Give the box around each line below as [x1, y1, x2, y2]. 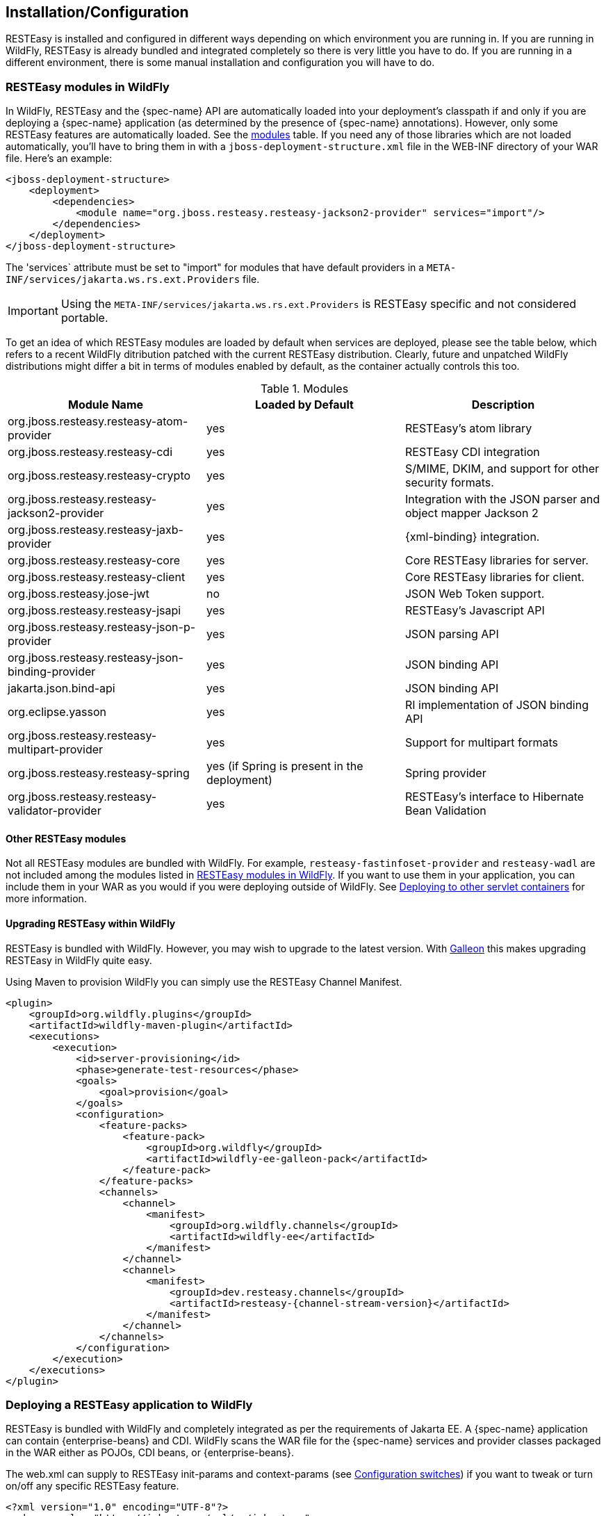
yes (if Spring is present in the [206, 759, 363, 774]
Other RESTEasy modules [6, 832, 126, 845]
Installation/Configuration [6, 3, 189, 21]
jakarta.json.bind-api [8, 681, 115, 696]
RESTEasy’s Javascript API [404, 603, 545, 618]
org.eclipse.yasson [8, 705, 107, 719]
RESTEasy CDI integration [404, 445, 540, 459]
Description [471, 398, 535, 412]
